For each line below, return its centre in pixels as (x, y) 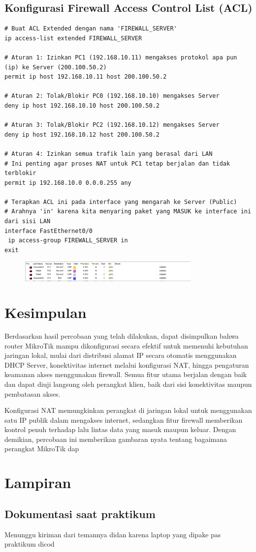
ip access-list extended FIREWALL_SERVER (73, 38)
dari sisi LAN (28, 221)
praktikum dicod (30, 544)
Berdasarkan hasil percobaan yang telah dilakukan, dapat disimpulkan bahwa (122, 335)
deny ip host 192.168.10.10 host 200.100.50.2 (82, 105)
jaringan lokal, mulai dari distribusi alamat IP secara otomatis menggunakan (121, 355)
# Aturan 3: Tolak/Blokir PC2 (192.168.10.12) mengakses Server (112, 125)
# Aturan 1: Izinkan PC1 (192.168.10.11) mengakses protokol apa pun (121, 57)
